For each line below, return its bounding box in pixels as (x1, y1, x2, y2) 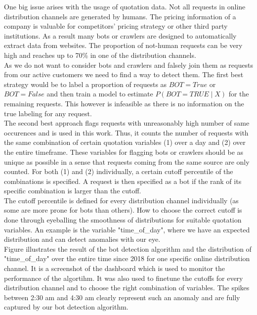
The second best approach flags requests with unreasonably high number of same (4, 118, 250, 128)
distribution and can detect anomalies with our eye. (4, 234, 161, 244)
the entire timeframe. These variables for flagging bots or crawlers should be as (4, 146, 244, 157)
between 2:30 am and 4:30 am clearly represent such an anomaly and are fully (4, 292, 240, 302)
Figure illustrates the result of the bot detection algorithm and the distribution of (4, 243, 252, 254)
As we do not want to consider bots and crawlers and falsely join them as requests (4, 59, 253, 70)
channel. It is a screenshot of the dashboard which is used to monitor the (4, 263, 225, 273)
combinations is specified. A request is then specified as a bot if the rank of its (4, 176, 242, 186)
